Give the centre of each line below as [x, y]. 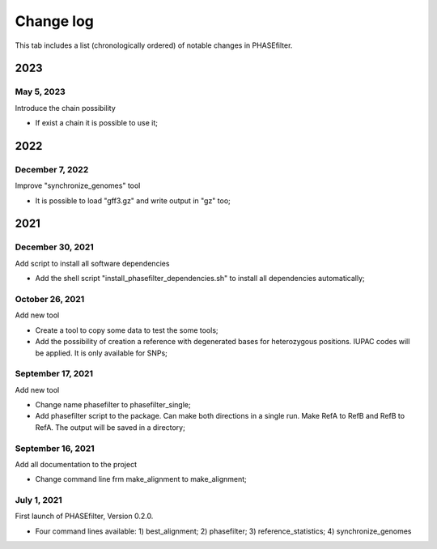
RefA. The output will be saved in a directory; [110, 427]
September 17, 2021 [54, 374]
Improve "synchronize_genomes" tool [78, 185]
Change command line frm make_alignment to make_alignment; [141, 479]
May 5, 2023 [40, 91]
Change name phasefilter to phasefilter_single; [113, 405]
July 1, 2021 [38, 500]
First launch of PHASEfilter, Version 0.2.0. [84, 516]
